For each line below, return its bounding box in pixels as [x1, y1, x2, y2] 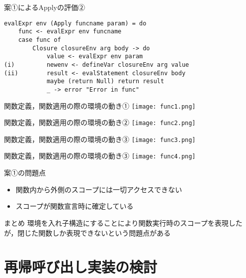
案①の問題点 [4, 167, 46, 178]
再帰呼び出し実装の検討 [4, 257, 158, 277]
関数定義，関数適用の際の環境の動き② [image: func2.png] [4, 117, 196, 128]
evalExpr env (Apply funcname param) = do [4, 19, 147, 27]
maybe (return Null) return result [46, 78, 164, 85]
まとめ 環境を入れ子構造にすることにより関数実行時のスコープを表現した [4, 217, 243, 228]
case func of [18, 36, 61, 43]
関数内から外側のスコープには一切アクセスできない [15, 184, 182, 194]
